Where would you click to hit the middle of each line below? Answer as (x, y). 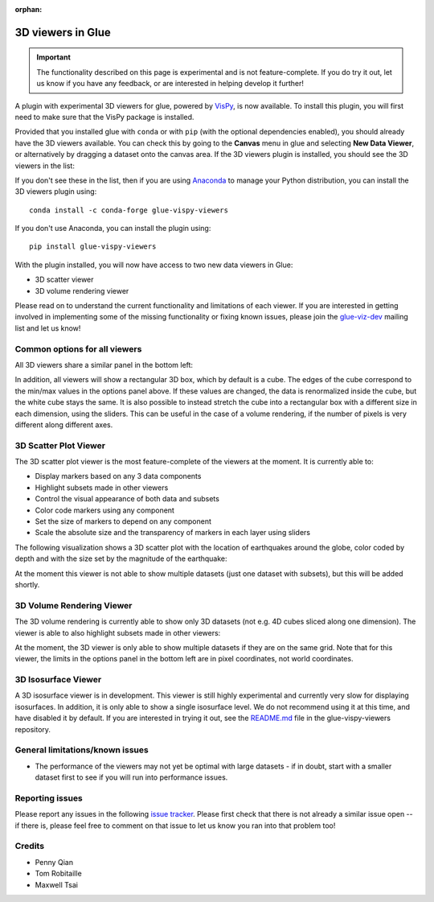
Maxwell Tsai (56, 884)
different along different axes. (64, 424)
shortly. (27, 584)
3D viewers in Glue (63, 32)
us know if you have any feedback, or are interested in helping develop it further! (170, 84)
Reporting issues (49, 798)
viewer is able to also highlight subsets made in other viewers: (118, 632)
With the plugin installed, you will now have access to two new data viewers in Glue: (154, 265)
